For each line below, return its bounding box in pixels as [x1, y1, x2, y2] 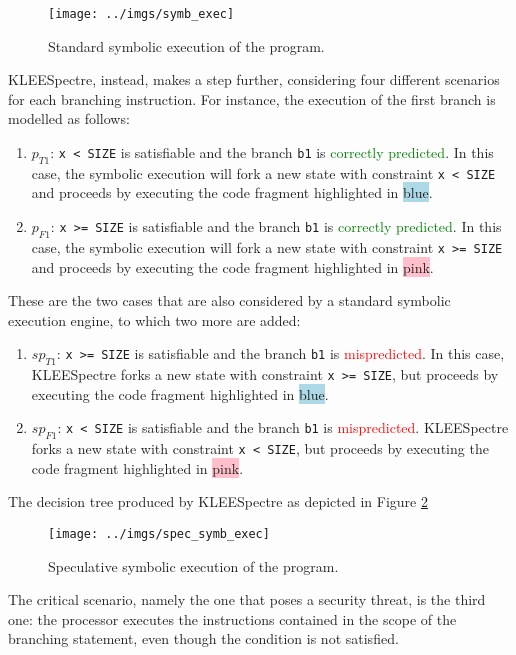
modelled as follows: [8, 108, 130, 129]
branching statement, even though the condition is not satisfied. [8, 628, 399, 649]
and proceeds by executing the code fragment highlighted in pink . [31, 256, 434, 277]
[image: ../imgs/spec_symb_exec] [48, 527, 270, 541]
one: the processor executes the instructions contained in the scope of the [8, 608, 457, 629]
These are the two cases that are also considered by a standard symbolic [8, 290, 451, 311]
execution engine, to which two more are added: [8, 309, 301, 330]
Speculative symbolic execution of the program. [48, 555, 339, 576]
